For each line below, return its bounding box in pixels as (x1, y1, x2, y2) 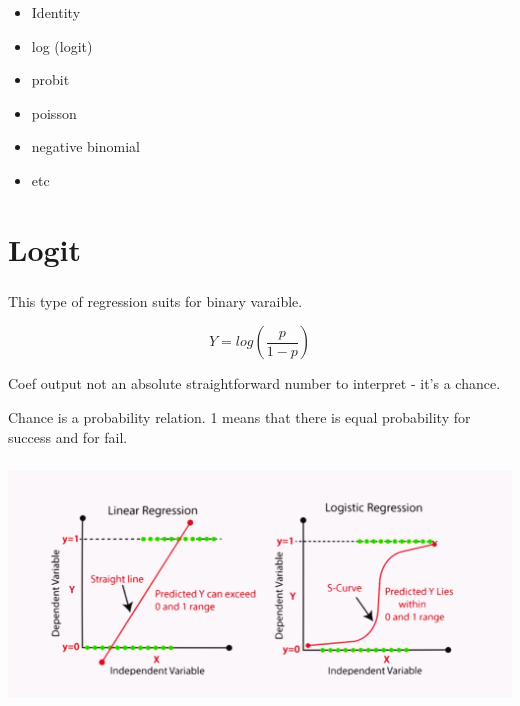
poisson (31, 102, 77, 123)
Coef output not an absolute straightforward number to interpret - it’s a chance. (8, 373, 501, 394)
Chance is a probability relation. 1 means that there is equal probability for (8, 406, 471, 427)
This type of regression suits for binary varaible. (8, 290, 303, 311)
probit (31, 69, 70, 90)
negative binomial (31, 136, 140, 157)
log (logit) (31, 35, 93, 56)
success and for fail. (8, 426, 128, 447)
